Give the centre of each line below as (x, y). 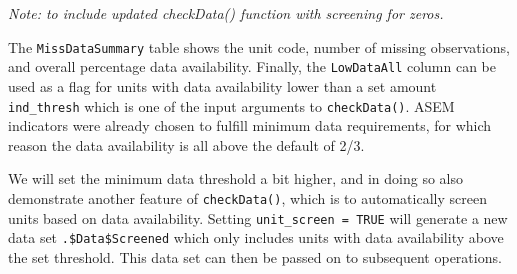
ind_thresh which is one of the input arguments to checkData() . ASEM (231, 105)
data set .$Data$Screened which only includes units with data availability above (256, 237)
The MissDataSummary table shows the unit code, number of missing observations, (259, 46)
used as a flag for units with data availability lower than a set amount (222, 85)
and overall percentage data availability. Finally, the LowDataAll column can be (252, 66)
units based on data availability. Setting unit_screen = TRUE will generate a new (258, 217)
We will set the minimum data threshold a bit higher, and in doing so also (236, 178)
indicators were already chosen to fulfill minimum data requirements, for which (250, 125)
